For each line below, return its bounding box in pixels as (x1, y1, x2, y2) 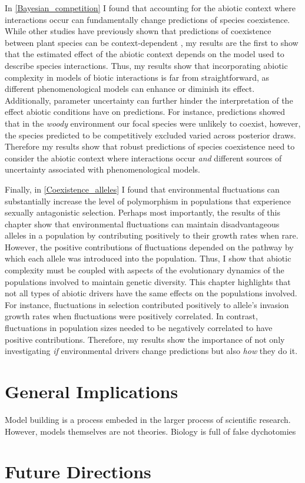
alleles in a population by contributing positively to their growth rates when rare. (5, 229, 299, 241)
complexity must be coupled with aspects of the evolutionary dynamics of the (5, 264, 284, 276)
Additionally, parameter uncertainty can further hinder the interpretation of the (5, 94, 293, 106)
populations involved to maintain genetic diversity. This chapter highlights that (5, 275, 291, 287)
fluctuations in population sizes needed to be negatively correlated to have (5, 322, 273, 334)
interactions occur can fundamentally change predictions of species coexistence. (5, 13, 290, 25)
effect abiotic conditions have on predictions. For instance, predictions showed (5, 105, 285, 118)
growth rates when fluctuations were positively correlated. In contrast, (5, 310, 258, 322)
